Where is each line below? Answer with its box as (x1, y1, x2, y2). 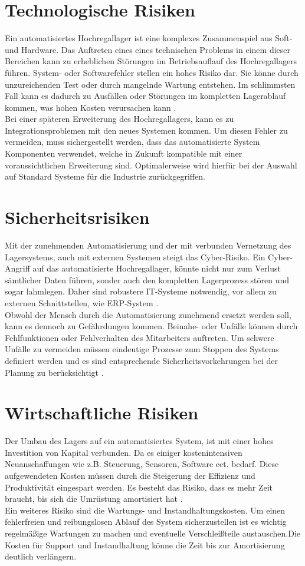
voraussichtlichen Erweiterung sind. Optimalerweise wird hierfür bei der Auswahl (5, 158, 297, 171)
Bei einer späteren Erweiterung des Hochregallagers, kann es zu (5, 112, 234, 125)
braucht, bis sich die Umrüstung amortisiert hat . (5, 492, 183, 505)
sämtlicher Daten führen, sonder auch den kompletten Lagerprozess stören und (5, 273, 290, 286)
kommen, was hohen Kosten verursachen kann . (5, 101, 176, 113)
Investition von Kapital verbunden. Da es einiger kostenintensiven (5, 446, 242, 458)
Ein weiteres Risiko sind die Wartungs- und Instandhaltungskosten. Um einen (5, 504, 286, 516)
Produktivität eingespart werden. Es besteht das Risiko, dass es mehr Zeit (5, 481, 273, 493)
